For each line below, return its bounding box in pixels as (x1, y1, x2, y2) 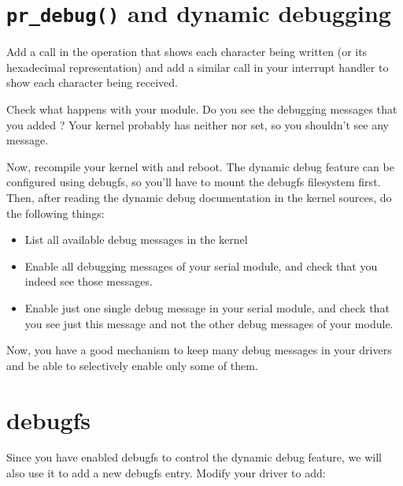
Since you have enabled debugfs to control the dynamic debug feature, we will (6, 449, 382, 465)
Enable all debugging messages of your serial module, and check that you (24, 257, 378, 274)
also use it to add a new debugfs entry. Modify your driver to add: (6, 465, 326, 481)
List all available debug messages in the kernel (24, 231, 248, 248)
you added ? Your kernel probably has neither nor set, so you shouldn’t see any (6, 116, 389, 133)
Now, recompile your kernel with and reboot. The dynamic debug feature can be (6, 158, 394, 174)
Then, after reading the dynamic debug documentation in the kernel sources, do (6, 189, 392, 205)
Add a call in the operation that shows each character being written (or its (6, 43, 368, 60)
